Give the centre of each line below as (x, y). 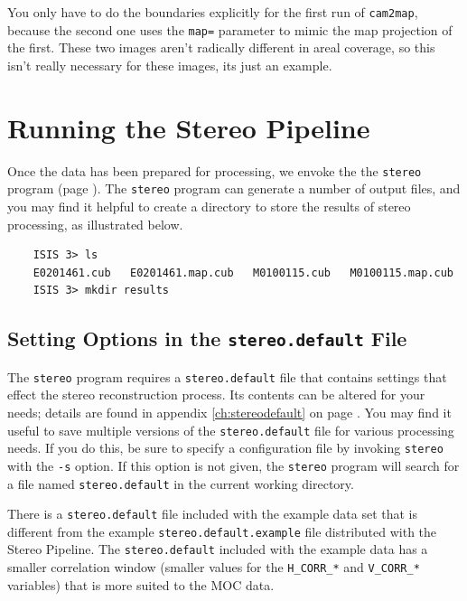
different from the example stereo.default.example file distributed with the (222, 531)
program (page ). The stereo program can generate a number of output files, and (234, 188)
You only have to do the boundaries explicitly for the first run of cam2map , (213, 12)
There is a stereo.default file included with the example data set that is (212, 514)
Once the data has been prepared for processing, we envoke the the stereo (215, 170)
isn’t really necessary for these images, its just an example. (170, 65)
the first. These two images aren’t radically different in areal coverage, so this (221, 47)
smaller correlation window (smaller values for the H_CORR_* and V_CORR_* (214, 567)
